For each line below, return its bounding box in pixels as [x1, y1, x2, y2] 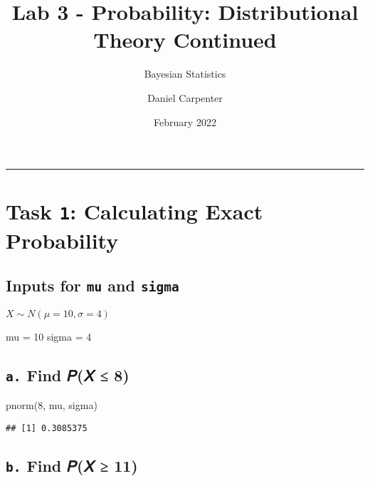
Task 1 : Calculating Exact [6, 197, 263, 226]
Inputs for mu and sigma [6, 274, 179, 296]
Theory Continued [93, 25, 277, 54]
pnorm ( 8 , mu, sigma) [6, 397, 97, 412]
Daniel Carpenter [147, 90, 223, 105]
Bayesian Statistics [144, 66, 226, 81]
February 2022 [154, 114, 216, 129]
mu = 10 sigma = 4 [6, 329, 92, 343]
